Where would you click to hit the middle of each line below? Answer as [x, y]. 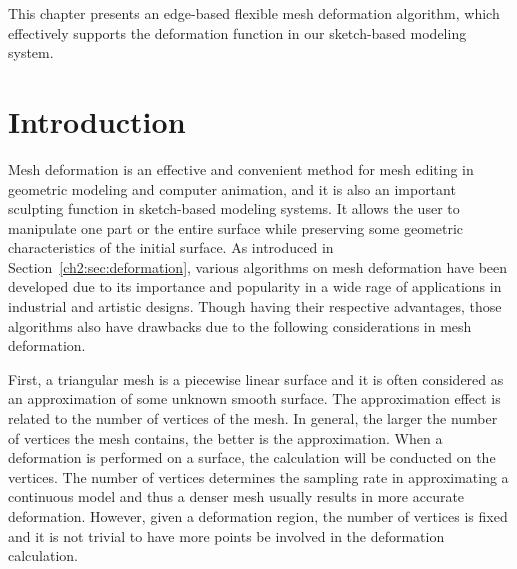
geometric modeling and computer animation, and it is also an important [232, 188]
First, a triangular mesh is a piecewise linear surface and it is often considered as [256, 378]
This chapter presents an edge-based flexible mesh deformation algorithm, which [254, 13]
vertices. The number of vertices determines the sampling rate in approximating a [258, 476]
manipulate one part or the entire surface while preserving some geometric [236, 227]
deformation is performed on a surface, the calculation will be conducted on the [252, 457]
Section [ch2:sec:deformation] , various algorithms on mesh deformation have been [258, 266]
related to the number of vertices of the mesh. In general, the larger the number [253, 418]
